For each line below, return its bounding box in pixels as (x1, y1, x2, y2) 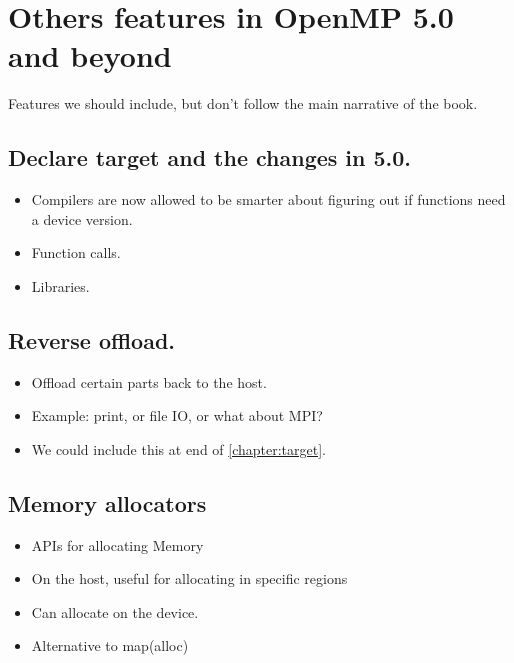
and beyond (8, 35, 172, 76)
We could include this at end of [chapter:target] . (31, 438, 327, 459)
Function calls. (31, 242, 121, 263)
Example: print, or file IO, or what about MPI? (31, 405, 323, 426)
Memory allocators (8, 487, 207, 518)
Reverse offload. (8, 324, 176, 355)
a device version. (31, 208, 133, 229)
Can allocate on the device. (31, 601, 199, 622)
